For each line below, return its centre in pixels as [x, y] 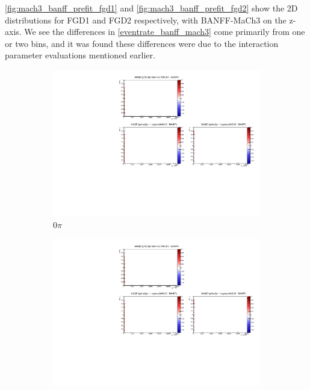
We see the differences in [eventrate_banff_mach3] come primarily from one [165, 32]
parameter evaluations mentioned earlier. [80, 55]
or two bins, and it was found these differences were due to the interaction [142, 43]
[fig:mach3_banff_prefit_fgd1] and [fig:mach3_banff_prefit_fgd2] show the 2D [151, 8]
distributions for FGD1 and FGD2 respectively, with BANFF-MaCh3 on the [146, 20]
